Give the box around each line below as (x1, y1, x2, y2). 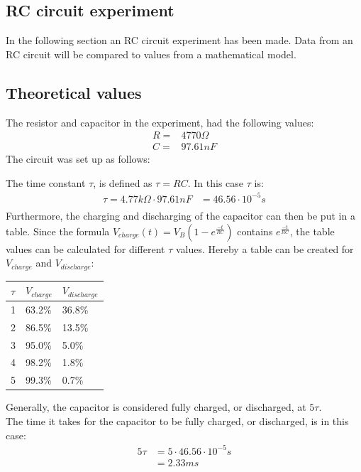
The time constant (6, 175, 86, 190)
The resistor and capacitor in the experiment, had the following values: (6, 114, 314, 129)
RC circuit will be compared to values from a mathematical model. (6, 46, 296, 61)
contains (237, 223, 273, 238)
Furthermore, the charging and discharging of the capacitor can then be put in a (6, 208, 355, 222)
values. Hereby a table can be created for (175, 241, 354, 256)
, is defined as (93, 175, 152, 190)
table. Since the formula (6, 223, 110, 238)
